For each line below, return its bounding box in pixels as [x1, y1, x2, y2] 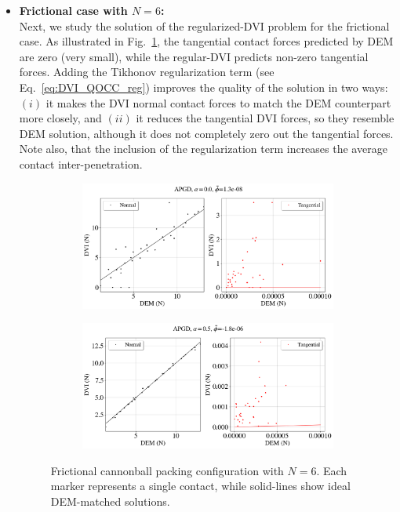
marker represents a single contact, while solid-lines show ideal [50, 478, 351, 494]
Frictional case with [19, 2, 128, 18]
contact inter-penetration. [19, 155, 143, 172]
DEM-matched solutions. [50, 492, 170, 509]
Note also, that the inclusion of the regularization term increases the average [19, 140, 387, 157]
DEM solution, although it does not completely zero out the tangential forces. [19, 125, 394, 141]
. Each [316, 462, 347, 478]
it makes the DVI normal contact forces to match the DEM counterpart [45, 94, 391, 111]
